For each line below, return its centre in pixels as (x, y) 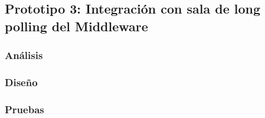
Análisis (24, 55)
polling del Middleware (76, 26)
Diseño (21, 82)
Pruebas (24, 109)
